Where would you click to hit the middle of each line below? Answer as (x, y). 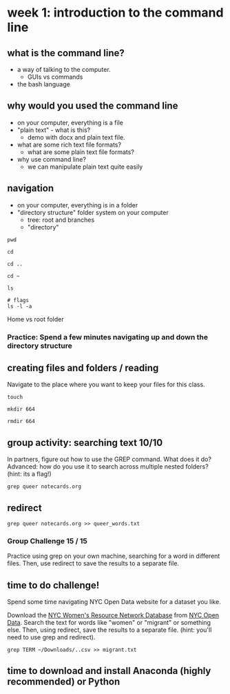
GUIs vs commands (55, 77)
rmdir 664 (21, 422)
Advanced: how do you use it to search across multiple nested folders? (108, 467)
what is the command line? (66, 53)
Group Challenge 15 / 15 (48, 541)
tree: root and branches (61, 220)
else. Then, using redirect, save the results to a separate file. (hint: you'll (109, 630)
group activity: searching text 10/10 (85, 443)
